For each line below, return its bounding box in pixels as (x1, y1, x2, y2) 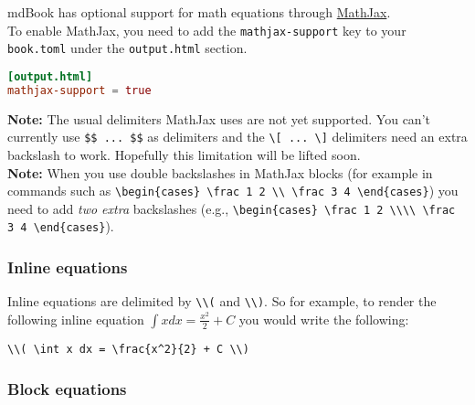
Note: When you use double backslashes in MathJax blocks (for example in (7, 163, 433, 182)
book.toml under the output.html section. (7, 38, 248, 58)
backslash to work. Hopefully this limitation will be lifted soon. (7, 144, 361, 164)
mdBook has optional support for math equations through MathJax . (7, 3, 391, 21)
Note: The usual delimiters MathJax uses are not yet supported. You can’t (7, 109, 430, 128)
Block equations (7, 377, 127, 400)
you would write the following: (238, 309, 409, 328)
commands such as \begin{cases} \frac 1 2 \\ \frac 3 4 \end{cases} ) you (7, 181, 459, 200)
